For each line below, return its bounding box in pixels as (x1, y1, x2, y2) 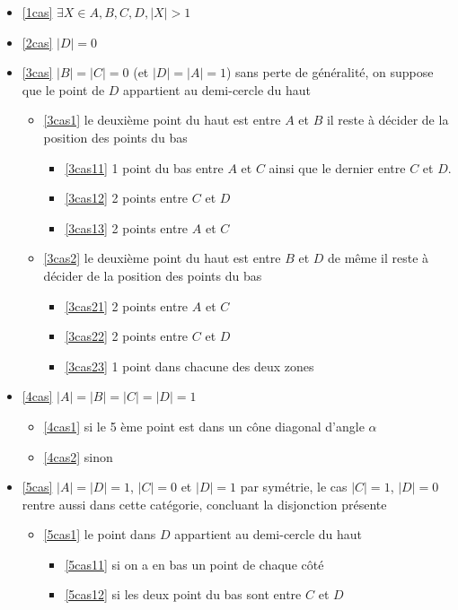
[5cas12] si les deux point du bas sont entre (65, 585, 302, 604)
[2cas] (22, 32, 53, 51)
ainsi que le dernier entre (269, 158, 406, 177)
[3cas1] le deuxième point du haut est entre (43, 110, 281, 129)
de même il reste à (328, 248, 429, 267)
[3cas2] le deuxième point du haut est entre (43, 248, 281, 267)
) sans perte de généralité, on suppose (225, 63, 434, 82)
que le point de (22, 80, 105, 99)
